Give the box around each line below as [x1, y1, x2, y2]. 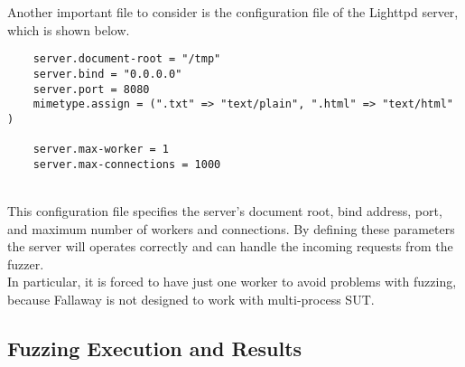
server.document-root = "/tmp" [33, 52, 221, 66]
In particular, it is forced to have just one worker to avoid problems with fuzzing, [7, 272, 457, 291]
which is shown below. [7, 20, 130, 39]
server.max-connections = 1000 [33, 157, 221, 171]
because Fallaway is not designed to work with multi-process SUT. [7, 290, 375, 308]
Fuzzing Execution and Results [7, 334, 302, 362]
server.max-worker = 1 [33, 143, 169, 156]
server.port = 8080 [33, 82, 150, 96]
